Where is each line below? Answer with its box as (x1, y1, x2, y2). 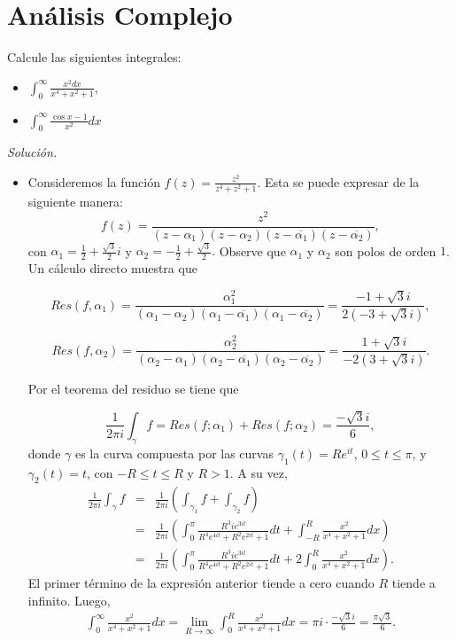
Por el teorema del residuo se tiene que (27, 379, 239, 398)
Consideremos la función (27, 172, 160, 191)
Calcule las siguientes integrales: (7, 48, 182, 66)
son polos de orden (335, 241, 437, 260)
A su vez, (237, 463, 288, 481)
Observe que (219, 241, 286, 260)
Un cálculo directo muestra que (27, 259, 197, 278)
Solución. (7, 143, 58, 161)
